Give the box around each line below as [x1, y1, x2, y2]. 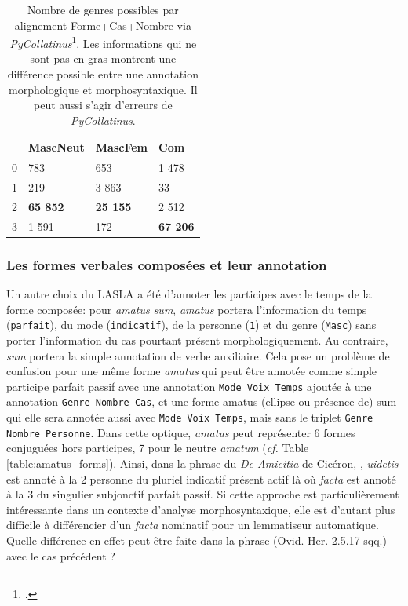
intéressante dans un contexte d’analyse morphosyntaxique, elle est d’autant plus [6, 501, 395, 517]
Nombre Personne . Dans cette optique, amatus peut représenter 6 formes [6, 424, 355, 440]
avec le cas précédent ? [6, 547, 115, 564]
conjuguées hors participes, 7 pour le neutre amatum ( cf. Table [6, 440, 309, 456]
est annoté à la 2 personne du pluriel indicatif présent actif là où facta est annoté [6, 470, 396, 487]
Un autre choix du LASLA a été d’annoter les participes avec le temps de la [6, 286, 372, 302]
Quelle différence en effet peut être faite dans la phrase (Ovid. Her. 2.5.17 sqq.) [6, 531, 387, 548]
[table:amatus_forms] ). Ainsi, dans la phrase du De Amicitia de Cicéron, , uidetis [6, 454, 399, 471]
